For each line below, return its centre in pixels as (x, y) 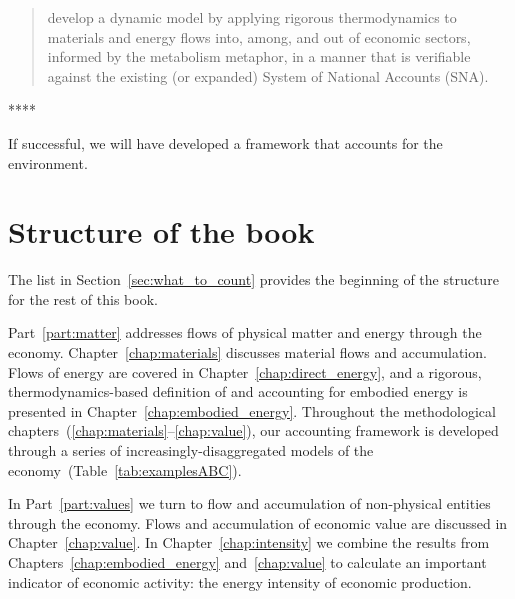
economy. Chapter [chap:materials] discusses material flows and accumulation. (247, 352)
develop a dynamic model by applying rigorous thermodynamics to (252, 17)
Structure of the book (161, 231)
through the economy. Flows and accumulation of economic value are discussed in (258, 522)
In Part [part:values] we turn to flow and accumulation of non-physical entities (249, 503)
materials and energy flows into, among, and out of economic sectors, (259, 36)
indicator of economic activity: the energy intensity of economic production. (240, 581)
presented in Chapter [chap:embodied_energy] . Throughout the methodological (252, 410)
